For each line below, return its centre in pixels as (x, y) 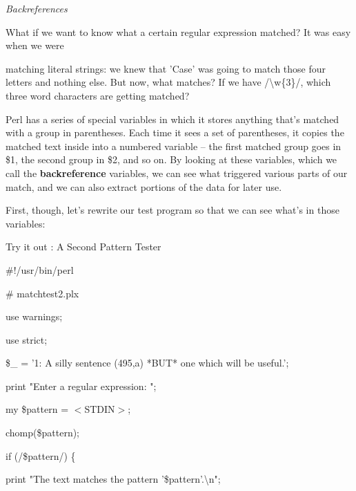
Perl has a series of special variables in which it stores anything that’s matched (172, 119)
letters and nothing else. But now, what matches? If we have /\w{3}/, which (168, 82)
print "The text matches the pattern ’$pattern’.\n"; (113, 479)
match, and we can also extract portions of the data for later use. (144, 186)
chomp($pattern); (43, 433)
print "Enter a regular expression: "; (81, 386)
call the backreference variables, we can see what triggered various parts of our (177, 173)
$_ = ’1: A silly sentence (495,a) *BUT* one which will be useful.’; (147, 363)
